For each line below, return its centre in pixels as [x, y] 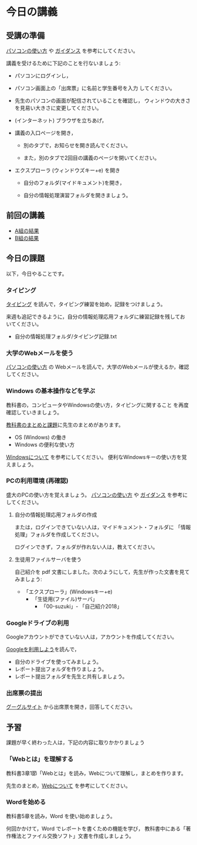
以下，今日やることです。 [37, 273]
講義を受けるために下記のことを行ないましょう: [64, 63]
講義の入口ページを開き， [45, 133]
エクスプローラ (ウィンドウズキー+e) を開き [67, 170]
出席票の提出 [24, 693]
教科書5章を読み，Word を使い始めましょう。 [61, 816]
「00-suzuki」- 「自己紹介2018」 [81, 606]
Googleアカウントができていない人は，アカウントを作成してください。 [92, 637]
